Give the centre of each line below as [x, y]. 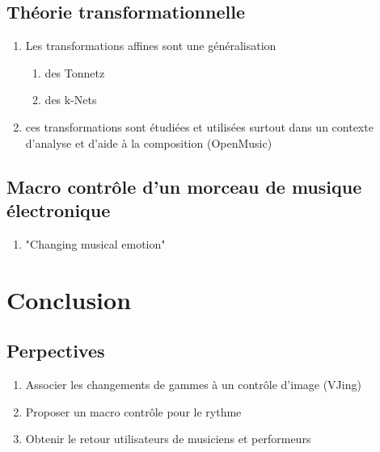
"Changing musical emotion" [95, 243]
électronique [59, 209]
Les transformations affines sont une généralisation [151, 46]
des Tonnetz [75, 72]
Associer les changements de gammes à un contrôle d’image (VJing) [193, 384]
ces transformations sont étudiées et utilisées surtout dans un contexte [199, 126]
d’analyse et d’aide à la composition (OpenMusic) [149, 142]
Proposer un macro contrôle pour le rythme [133, 411]
